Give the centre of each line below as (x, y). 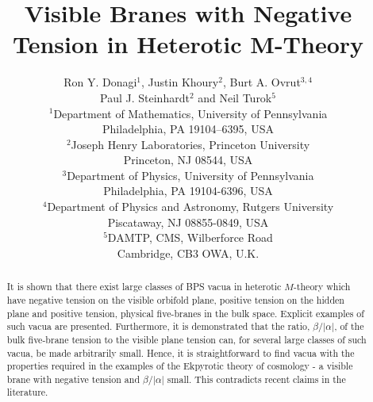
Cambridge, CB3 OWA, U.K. (188, 253)
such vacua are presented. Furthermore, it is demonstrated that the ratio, (158, 326)
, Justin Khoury (180, 82)
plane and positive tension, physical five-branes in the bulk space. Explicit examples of (185, 313)
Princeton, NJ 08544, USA (188, 160)
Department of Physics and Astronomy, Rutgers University (190, 207)
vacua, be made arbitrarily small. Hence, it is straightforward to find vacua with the (181, 352)
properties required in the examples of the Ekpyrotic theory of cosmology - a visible (180, 366)
